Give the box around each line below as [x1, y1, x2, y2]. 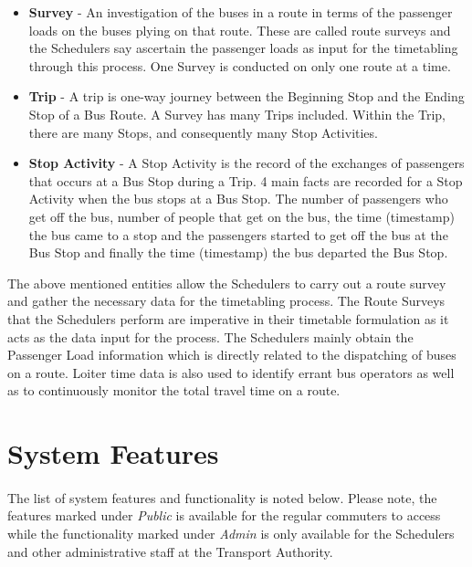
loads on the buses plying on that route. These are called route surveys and [28, 20, 451, 39]
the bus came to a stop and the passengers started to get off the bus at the [28, 225, 448, 244]
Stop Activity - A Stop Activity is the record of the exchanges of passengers [28, 153, 465, 173]
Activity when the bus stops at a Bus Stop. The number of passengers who [28, 189, 448, 208]
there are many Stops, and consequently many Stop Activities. [28, 122, 378, 142]
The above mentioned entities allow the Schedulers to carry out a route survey [7, 273, 446, 292]
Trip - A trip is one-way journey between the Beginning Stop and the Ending [28, 87, 465, 106]
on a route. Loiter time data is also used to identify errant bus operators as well [7, 362, 455, 382]
